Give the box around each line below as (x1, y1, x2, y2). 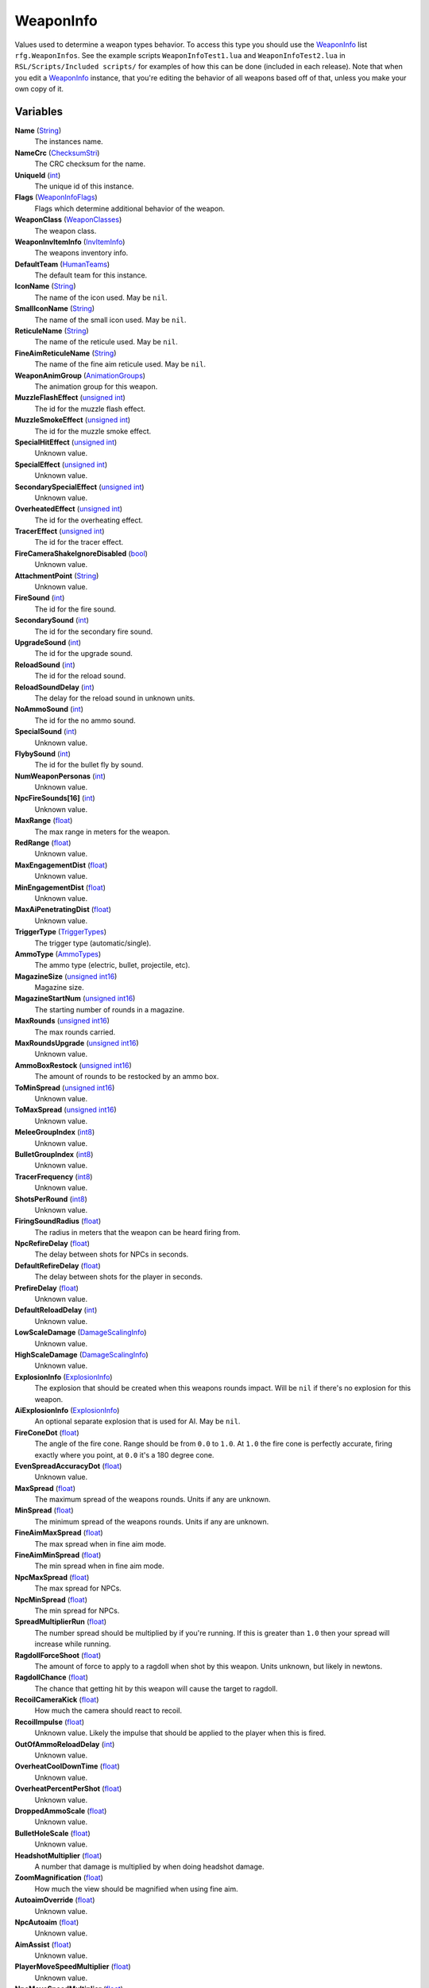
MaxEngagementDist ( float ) (14, 860, 108, 870)
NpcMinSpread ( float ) (14, 1594, 87, 1604)
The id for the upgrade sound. (34, 649, 133, 658)
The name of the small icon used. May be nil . (34, 315, 187, 324)
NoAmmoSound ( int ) (14, 705, 83, 714)
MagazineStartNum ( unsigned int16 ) (14, 994, 136, 1004)
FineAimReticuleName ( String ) (14, 348, 117, 358)
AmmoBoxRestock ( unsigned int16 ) (14, 1060, 133, 1070)
